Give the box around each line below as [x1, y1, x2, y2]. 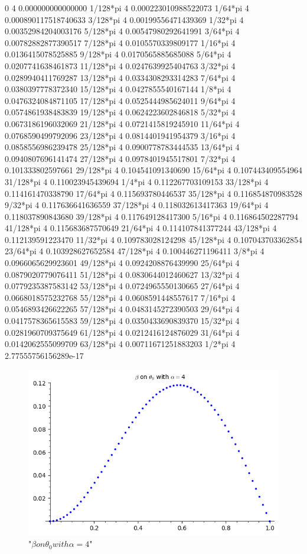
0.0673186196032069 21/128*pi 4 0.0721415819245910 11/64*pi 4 [5, 117, 240, 129]
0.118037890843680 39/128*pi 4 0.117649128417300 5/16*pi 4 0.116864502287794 [5, 210, 298, 222]
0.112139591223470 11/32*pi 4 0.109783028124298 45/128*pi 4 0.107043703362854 [5, 233, 302, 245]
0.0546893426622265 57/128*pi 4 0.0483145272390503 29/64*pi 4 [5, 303, 240, 315]
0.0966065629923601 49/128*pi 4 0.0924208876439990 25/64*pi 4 [5, 257, 240, 269]
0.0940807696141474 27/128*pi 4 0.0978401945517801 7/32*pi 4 [5, 152, 236, 164]
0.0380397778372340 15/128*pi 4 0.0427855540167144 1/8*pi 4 [5, 83, 231, 95]
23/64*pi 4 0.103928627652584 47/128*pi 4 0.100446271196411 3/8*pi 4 [5, 245, 264, 257]
